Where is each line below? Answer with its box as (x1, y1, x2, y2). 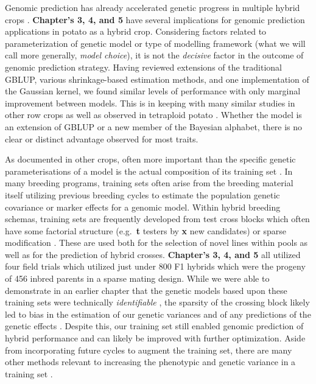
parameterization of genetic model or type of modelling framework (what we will (5, 37, 306, 49)
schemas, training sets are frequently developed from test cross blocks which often (5, 212, 310, 225)
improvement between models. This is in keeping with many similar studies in (5, 96, 295, 109)
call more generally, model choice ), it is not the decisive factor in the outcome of (5, 49, 304, 61)
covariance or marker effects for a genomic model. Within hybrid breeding (5, 200, 281, 213)
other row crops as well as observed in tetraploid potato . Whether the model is (5, 108, 302, 121)
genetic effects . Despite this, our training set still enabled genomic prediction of (5, 319, 304, 332)
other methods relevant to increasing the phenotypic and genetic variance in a (5, 355, 296, 368)
